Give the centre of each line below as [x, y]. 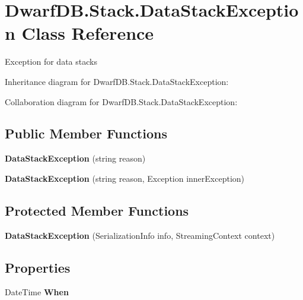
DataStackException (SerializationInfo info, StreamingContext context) [140, 235]
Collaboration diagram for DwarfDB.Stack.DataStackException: [121, 101]
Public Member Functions [86, 133]
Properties [38, 267]
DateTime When [37, 292]
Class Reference [88, 33]
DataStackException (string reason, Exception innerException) [125, 178]
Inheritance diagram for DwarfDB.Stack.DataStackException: [117, 81]
